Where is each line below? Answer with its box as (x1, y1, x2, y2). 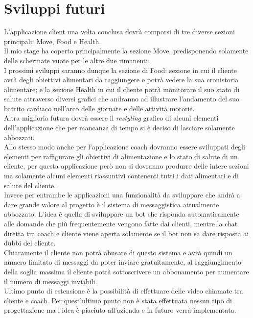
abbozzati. (4, 132, 35, 142)
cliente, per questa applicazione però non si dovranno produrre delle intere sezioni (4, 161, 249, 171)
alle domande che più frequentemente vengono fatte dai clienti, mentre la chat (4, 219, 238, 228)
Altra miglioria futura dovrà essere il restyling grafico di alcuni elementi (4, 113, 219, 123)
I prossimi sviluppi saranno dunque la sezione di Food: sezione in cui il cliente (4, 65, 237, 75)
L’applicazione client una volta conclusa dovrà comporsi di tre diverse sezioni (4, 26, 235, 37)
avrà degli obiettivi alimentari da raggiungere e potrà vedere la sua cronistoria (4, 74, 239, 85)
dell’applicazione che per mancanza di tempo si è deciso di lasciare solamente (4, 122, 235, 133)
